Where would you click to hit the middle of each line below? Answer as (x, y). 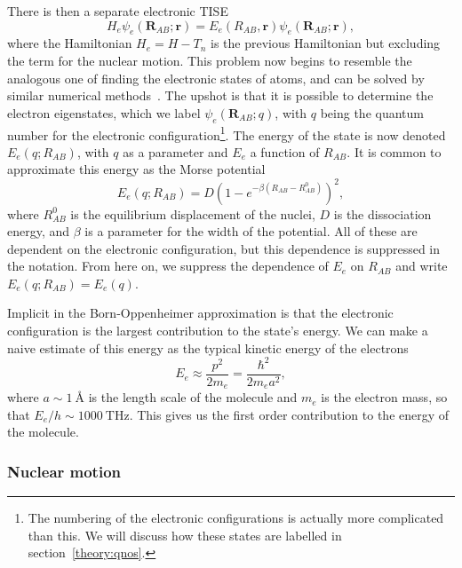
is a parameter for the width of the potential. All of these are (251, 231)
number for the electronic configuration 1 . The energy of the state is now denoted (227, 133)
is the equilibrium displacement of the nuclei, (193, 213)
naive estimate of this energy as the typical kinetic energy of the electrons (208, 347)
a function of (285, 151)
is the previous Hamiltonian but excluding (326, 43)
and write (422, 266)
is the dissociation (382, 213)
